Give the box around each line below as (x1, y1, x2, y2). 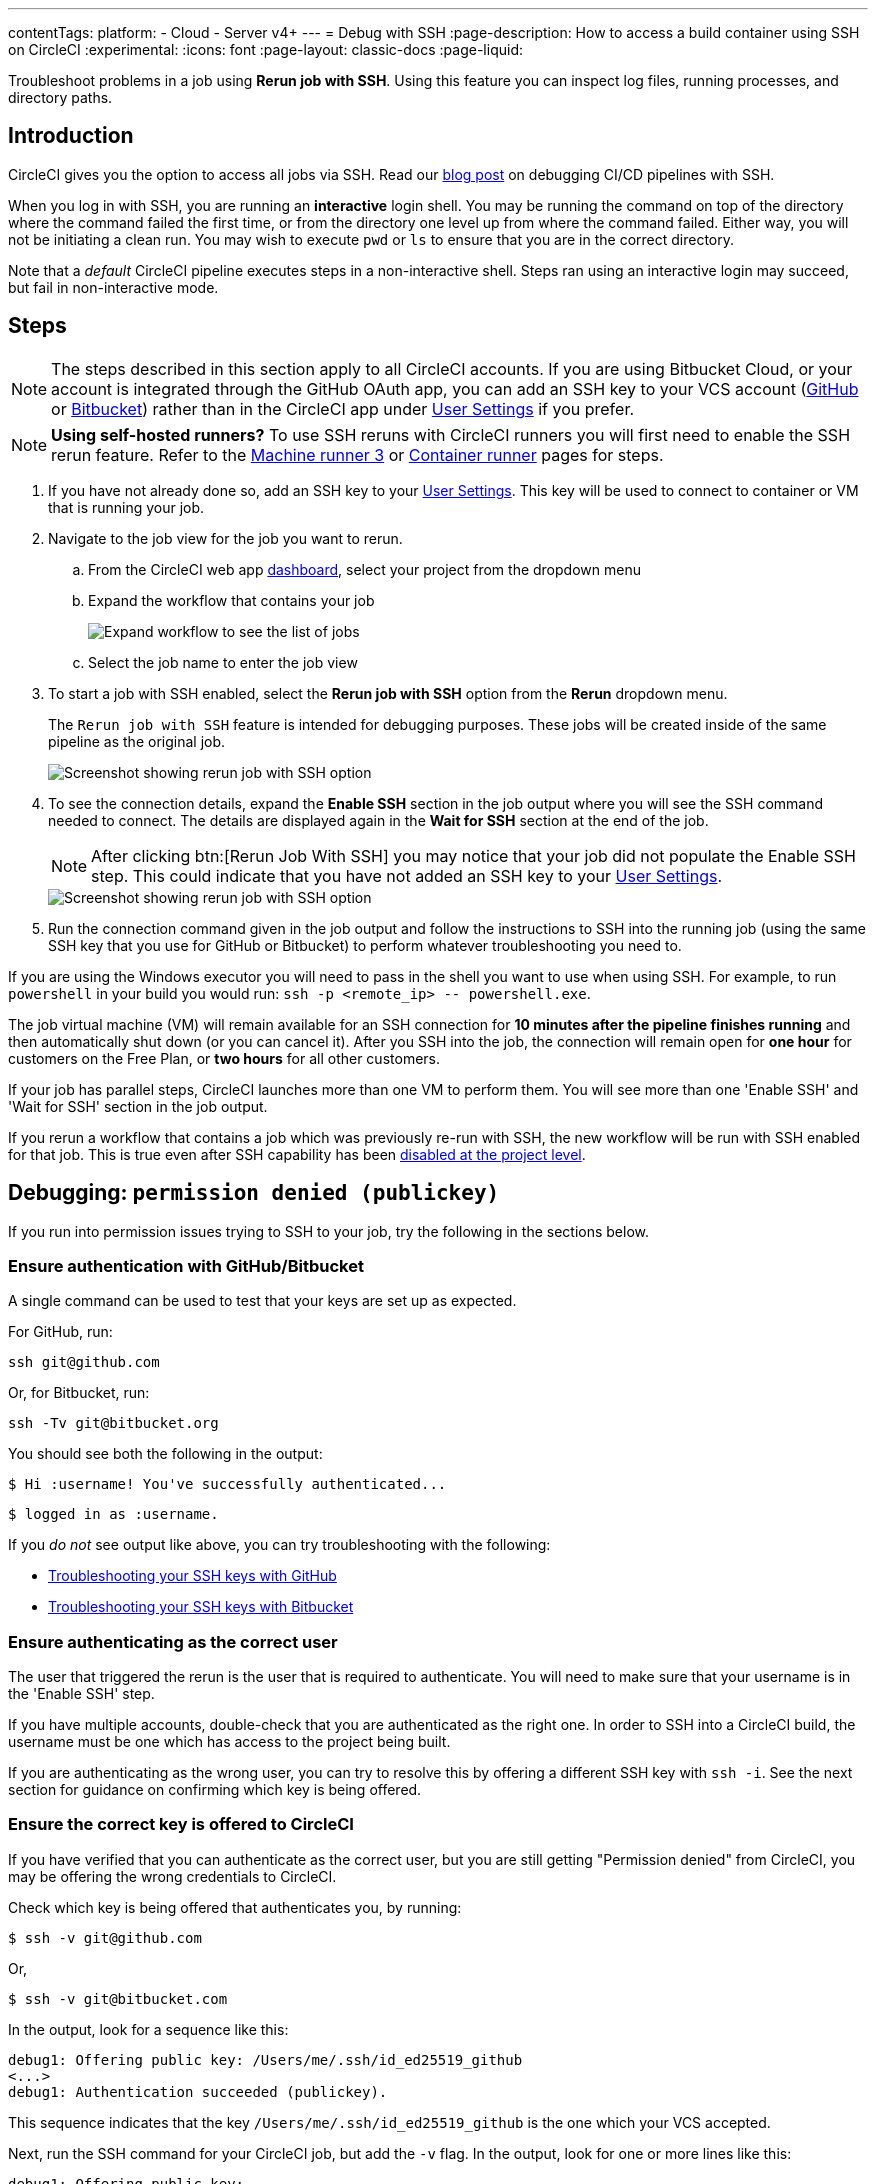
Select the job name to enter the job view (88, 653, 358, 671)
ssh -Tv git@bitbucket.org (8, 1415, 219, 1432)
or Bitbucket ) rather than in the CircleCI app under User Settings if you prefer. (51, 398, 635, 419)
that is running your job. (48, 498, 205, 516)
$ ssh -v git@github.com (8, 1929, 202, 1946)
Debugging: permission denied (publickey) (8, 1180, 500, 1206)
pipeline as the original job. (48, 732, 226, 750)
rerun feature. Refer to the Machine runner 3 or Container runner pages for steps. (51, 444, 664, 465)
